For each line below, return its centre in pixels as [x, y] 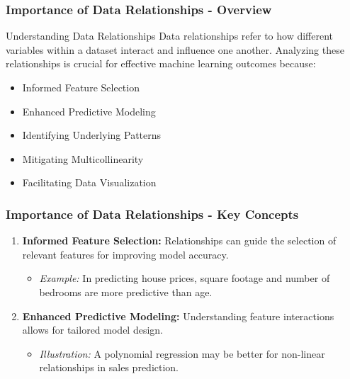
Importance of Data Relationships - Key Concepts [152, 214]
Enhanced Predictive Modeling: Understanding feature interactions [178, 316]
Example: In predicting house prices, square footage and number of [185, 278]
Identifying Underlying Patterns [92, 135]
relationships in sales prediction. [109, 367]
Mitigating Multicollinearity [83, 158]
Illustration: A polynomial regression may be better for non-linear [182, 353]
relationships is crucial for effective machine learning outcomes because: [161, 63]
